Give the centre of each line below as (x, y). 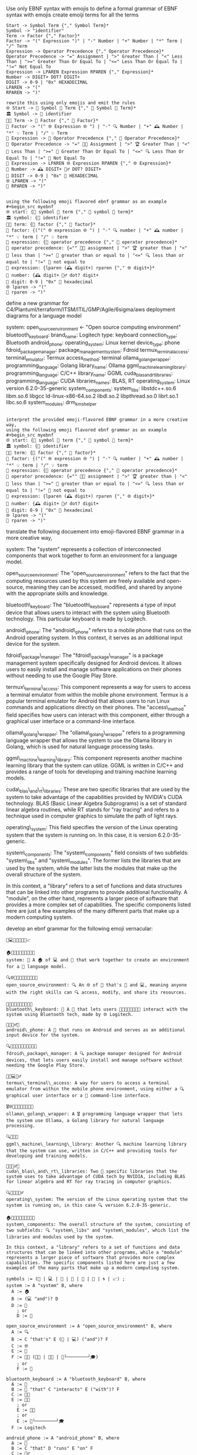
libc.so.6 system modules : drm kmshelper (51, 403)
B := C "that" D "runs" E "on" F (52, 1448)
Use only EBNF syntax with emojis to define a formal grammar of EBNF (92, 9)
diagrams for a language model (44, 316)
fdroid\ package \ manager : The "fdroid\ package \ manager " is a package (85, 656)
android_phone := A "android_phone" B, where (63, 1438)
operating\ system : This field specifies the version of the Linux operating (92, 828)
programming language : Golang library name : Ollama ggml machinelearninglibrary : (96, 366)
